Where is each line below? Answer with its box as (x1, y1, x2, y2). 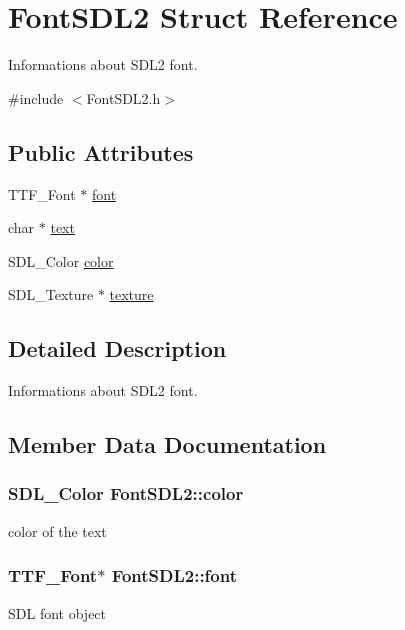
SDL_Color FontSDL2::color (8, 481, 244, 506)
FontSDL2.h (86, 87, 161, 108)
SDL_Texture (8, 284, 94, 305)
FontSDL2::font (111, 563, 237, 588)
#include (8, 87, 64, 108)
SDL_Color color (8, 250, 114, 271)
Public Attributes (8, 136, 194, 167)
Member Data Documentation (8, 429, 327, 460)
